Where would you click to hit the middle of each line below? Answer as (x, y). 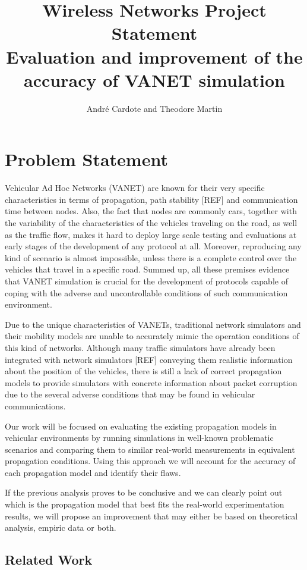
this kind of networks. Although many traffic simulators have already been (140, 347)
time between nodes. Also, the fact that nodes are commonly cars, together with (151, 211)
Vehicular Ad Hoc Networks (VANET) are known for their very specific (135, 188)
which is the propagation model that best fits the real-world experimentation (145, 504)
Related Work (49, 560)
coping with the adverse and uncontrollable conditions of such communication (146, 292)
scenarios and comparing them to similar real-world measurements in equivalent (150, 449)
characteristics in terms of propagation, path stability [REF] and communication (151, 199)
